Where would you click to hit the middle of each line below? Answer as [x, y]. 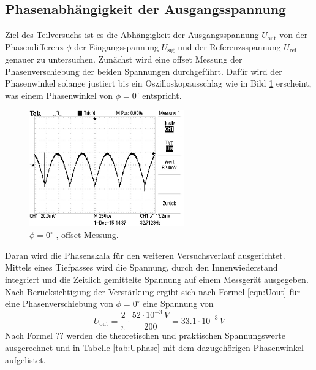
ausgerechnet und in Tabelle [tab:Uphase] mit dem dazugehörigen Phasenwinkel [154, 347]
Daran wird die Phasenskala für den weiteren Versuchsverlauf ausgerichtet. [145, 255]
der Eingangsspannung [116, 46]
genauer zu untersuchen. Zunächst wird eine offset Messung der [124, 59]
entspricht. [162, 95]
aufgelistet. [25, 359]
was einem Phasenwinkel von [59, 95]
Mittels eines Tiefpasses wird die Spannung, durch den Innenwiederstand [141, 267]
